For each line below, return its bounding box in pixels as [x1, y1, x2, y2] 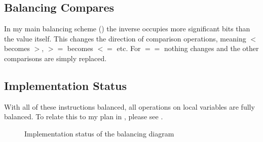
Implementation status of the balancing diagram [24, 128, 174, 138]
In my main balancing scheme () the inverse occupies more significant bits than [4, 23, 250, 34]
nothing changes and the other [164, 43, 259, 54]
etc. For [117, 43, 141, 54]
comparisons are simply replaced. [4, 53, 107, 63]
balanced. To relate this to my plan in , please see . [4, 111, 163, 122]
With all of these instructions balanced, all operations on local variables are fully [4, 101, 255, 112]
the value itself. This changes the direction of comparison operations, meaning [4, 33, 246, 43]
